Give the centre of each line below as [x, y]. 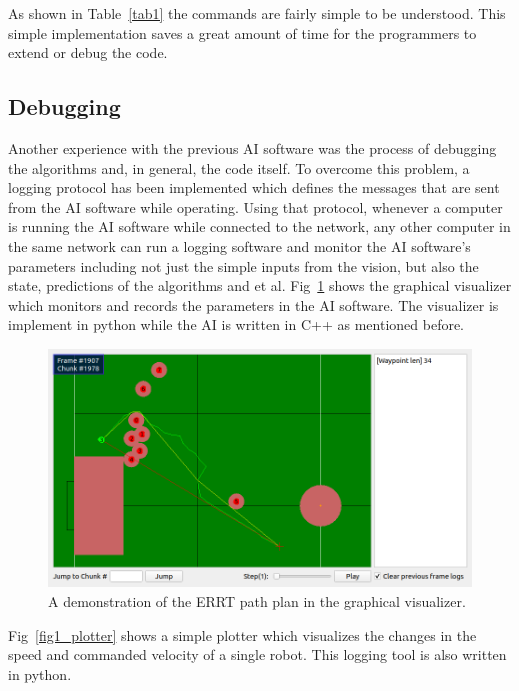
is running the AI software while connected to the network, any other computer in [259, 226]
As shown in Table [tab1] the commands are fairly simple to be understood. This [257, 13]
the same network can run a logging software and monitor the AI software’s [239, 245]
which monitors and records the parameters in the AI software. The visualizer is [253, 304]
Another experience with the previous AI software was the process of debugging [252, 147]
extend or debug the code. [88, 52]
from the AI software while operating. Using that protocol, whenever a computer [255, 206]
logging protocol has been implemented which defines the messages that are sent [254, 187]
